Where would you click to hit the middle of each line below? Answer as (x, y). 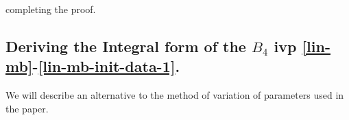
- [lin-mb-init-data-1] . (106, 66)
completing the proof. (51, 9)
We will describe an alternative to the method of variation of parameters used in (175, 95)
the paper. (27, 108)
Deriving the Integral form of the (126, 46)
